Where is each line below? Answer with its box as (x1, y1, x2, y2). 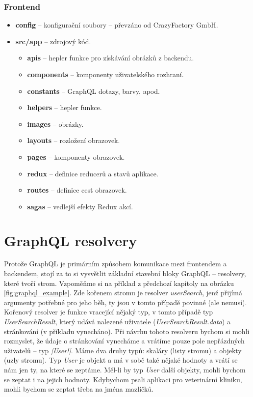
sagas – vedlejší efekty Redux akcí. (27, 201, 133, 211)
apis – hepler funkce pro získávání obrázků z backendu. (27, 53, 194, 63)
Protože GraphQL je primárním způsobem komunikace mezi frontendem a (4, 258, 227, 269)
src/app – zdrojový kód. (15, 36, 91, 46)
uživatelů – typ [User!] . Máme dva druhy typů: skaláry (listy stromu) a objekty (4, 345, 242, 355)
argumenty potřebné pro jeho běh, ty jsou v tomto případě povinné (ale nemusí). (4, 297, 247, 307)
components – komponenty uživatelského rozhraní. (27, 69, 184, 79)
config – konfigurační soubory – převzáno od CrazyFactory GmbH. (15, 20, 218, 30)
